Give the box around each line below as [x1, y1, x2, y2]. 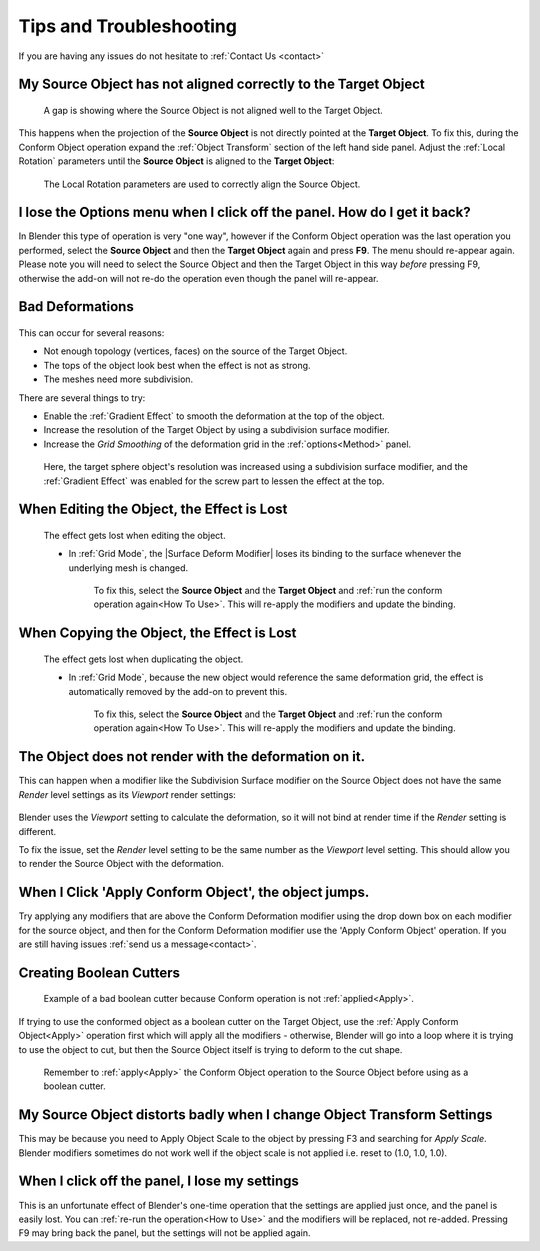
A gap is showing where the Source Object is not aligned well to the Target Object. [43, 104, 384, 116]
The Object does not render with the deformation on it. [18, 748, 365, 765]
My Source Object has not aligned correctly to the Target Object [18, 76, 425, 93]
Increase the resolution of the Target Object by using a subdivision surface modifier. [43, 424, 390, 436]
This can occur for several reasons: [18, 327, 165, 339]
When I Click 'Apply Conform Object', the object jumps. [18, 884, 370, 901]
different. [18, 825, 57, 837]
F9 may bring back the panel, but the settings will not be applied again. [18, 1227, 311, 1239]
